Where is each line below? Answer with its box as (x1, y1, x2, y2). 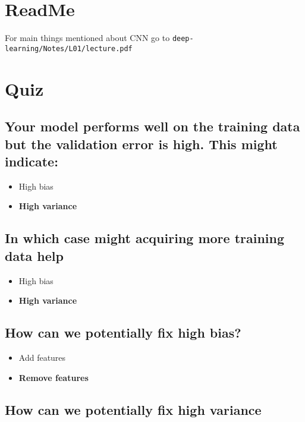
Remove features (18, 371, 89, 383)
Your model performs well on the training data (5, 117, 300, 136)
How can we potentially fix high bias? (5, 323, 241, 342)
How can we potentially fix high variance (5, 400, 262, 418)
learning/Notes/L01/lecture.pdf (5, 44, 133, 53)
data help (5, 246, 64, 264)
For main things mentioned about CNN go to (5, 32, 170, 44)
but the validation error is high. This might (5, 134, 278, 153)
